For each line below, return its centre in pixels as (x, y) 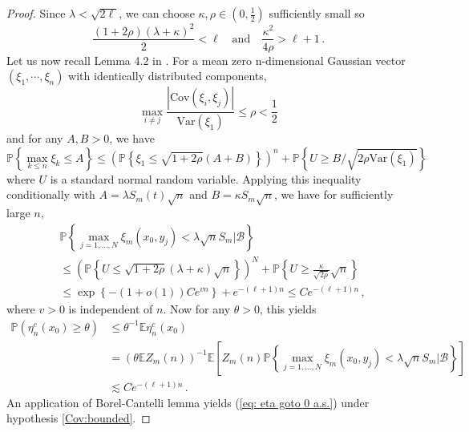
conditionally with (51, 194)
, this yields (288, 309)
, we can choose (157, 13)
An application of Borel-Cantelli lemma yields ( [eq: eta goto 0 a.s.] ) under (188, 402)
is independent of (111, 309)
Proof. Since (36, 13)
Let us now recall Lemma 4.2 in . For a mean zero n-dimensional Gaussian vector (206, 60)
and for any (35, 138)
